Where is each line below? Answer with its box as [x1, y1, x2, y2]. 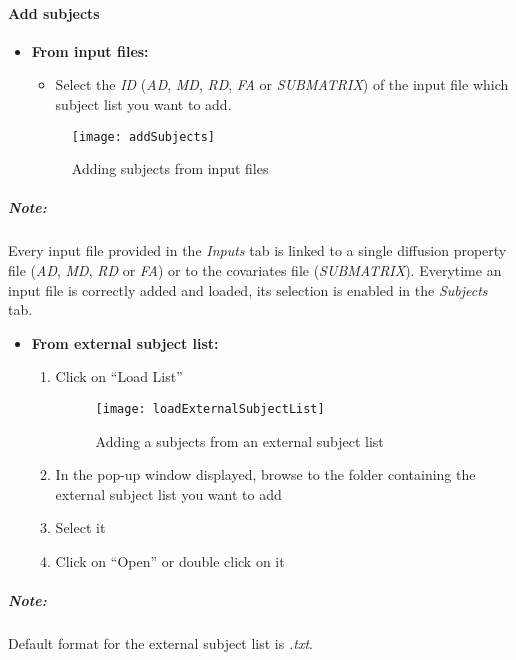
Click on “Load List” [55, 366, 183, 387]
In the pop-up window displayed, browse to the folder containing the [55, 464, 476, 485]
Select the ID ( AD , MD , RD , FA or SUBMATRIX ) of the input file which [55, 74, 509, 95]
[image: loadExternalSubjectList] [95, 401, 325, 416]
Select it [55, 517, 106, 538]
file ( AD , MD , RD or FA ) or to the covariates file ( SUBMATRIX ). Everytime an [8, 259, 502, 280]
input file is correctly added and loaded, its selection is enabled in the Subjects [8, 279, 488, 300]
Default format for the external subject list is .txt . [8, 633, 313, 654]
